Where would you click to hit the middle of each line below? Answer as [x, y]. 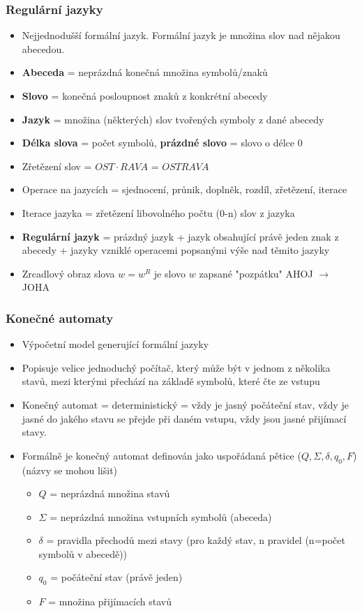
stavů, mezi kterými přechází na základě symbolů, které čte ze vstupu [171, 381]
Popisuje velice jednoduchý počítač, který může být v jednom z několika [176, 367]
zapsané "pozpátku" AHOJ [256, 273]
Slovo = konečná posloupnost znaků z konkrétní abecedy [145, 96]
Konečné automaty [60, 318]
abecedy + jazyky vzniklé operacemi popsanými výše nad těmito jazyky [176, 250]
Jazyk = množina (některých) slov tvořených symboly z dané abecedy [173, 119]
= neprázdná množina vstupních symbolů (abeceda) [161, 516]
